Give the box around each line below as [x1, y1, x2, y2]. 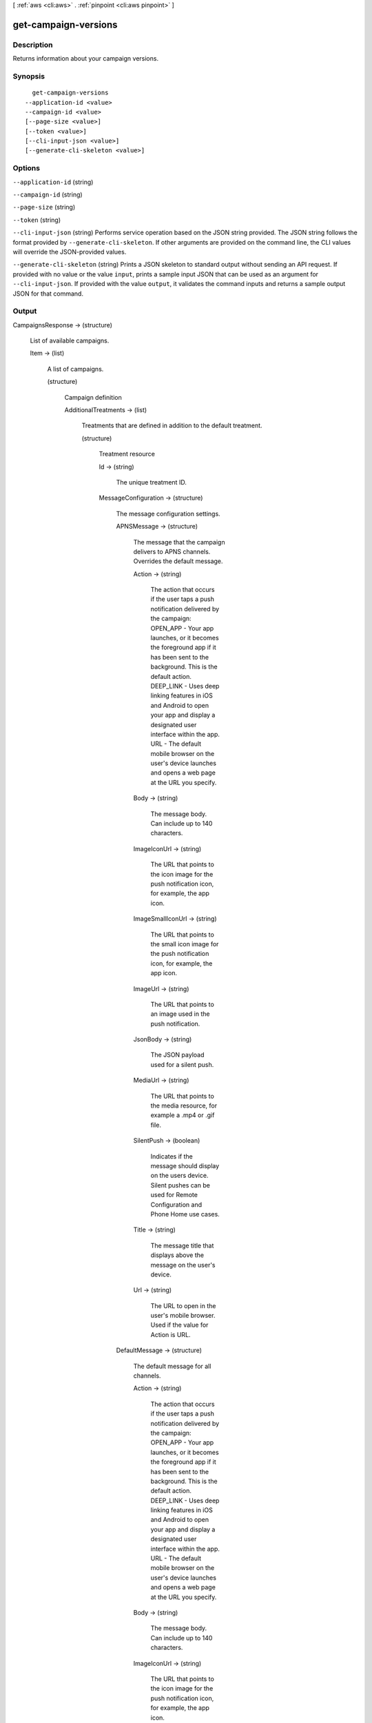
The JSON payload [150, 1051, 205, 1059]
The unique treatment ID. [116, 478, 187, 486]
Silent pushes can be [150, 1181, 210, 1189]
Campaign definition [64, 393, 122, 401]
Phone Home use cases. [150, 1210, 220, 1218]
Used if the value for [150, 1321, 209, 1329]
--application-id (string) [12, 178, 94, 186]
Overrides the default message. [133, 557, 223, 565]
